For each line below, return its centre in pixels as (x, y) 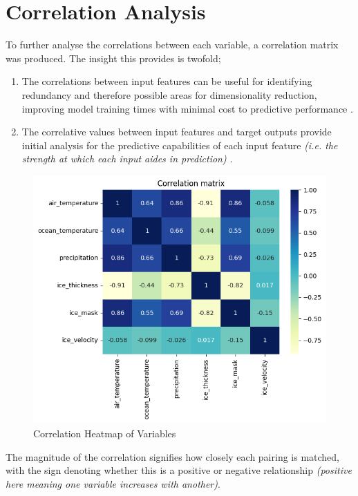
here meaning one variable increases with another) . (113, 483)
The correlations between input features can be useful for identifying (167, 81)
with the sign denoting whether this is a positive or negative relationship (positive (179, 470)
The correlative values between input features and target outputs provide (177, 132)
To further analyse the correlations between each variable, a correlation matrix (172, 45)
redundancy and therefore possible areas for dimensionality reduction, (169, 94)
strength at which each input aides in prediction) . (127, 159)
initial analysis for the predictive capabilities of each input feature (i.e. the (180, 145)
